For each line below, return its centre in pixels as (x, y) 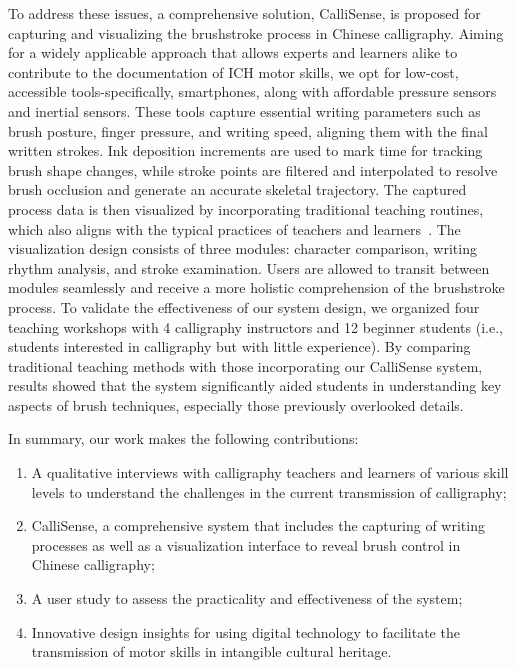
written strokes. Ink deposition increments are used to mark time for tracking (245, 150)
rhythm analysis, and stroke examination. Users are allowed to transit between (249, 267)
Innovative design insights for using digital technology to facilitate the (245, 631)
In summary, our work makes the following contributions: (183, 438)
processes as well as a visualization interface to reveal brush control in (246, 544)
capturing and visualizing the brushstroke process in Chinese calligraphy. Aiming (256, 32)
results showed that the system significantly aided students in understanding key (255, 385)
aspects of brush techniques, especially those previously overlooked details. (236, 404)
